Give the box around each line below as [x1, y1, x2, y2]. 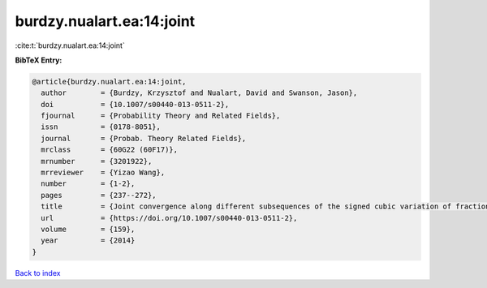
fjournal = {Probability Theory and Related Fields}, [41, 111, 281, 121]
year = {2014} [41, 236, 136, 245]
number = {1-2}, [41, 179, 136, 188]
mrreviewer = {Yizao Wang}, [41, 168, 166, 178]
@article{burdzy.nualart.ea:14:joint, [32, 77, 187, 86]
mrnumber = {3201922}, [41, 157, 153, 165]
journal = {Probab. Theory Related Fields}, [41, 134, 247, 143]
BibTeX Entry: [15, 55, 62, 65]
